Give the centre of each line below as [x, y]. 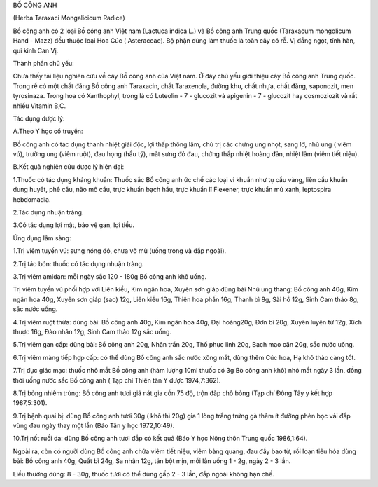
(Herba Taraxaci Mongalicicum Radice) [69, 18]
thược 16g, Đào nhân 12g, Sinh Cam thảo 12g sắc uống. [92, 331]
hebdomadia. [32, 199]
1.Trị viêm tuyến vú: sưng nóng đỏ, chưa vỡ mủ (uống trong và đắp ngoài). [120, 251]
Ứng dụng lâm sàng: [42, 238]
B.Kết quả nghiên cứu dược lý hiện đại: [69, 167]
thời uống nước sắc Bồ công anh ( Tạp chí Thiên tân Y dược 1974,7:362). [117, 380]
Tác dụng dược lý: [39, 118]
